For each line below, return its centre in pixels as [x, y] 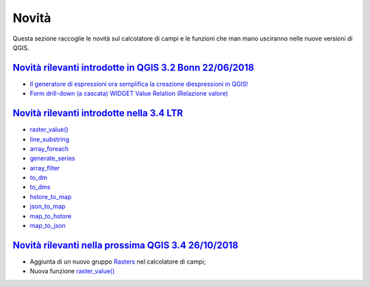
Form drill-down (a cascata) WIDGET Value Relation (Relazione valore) [129, 93]
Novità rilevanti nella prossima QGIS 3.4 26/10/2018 [126, 245]
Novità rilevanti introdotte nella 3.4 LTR [98, 113]
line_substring [50, 139]
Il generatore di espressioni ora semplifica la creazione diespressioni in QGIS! [139, 84]
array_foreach [49, 148]
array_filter [45, 168]
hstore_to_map [51, 196]
